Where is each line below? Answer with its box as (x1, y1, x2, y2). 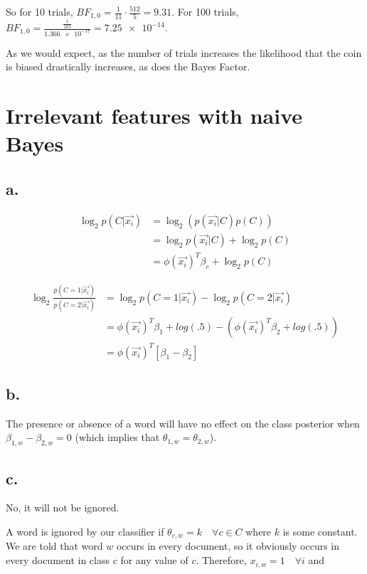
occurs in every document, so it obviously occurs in (116, 538, 340, 553)
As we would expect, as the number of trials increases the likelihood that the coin (6, 45, 362, 60)
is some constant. (282, 524, 358, 539)
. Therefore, (196, 553, 247, 568)
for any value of (120, 553, 188, 568)
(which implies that (75, 430, 160, 445)
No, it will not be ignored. (6, 500, 119, 515)
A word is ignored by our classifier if (6, 524, 164, 539)
